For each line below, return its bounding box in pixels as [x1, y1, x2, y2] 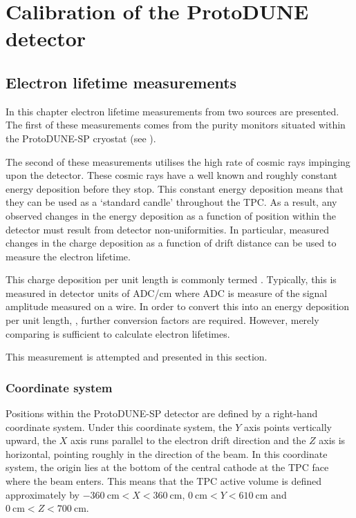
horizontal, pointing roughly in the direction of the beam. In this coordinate [6, 446, 328, 461]
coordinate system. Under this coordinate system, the [6, 419, 232, 434]
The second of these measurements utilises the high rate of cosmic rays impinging [6, 154, 350, 169]
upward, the [6, 433, 57, 448]
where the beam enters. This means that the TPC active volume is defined [6, 474, 322, 488]
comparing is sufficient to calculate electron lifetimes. [6, 326, 230, 340]
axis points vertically [244, 419, 332, 434]
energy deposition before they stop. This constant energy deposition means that [6, 181, 344, 195]
